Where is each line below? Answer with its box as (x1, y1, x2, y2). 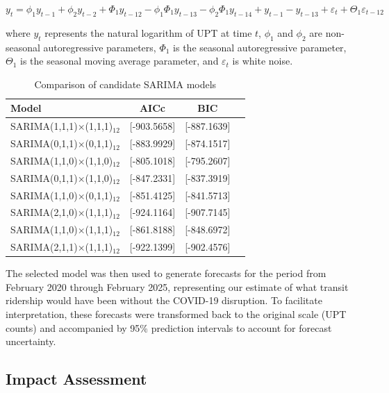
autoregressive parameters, (43, 40, 156, 54)
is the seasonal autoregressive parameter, (173, 40, 347, 54)
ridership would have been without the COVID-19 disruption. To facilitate (6, 293, 322, 308)
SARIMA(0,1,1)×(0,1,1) (10, 136, 113, 151)
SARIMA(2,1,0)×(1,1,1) (10, 205, 113, 219)
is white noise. (232, 53, 293, 68)
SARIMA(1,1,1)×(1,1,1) (10, 119, 113, 133)
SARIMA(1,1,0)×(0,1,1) (10, 187, 113, 202)
